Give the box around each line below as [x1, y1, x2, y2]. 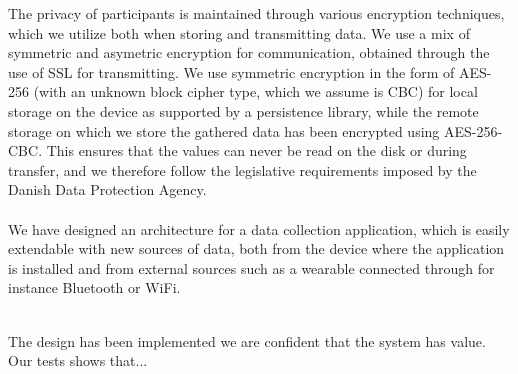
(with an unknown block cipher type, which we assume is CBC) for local [33, 81, 478, 102]
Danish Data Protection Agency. [8, 179, 207, 200]
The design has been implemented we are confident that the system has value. [8, 330, 486, 351]
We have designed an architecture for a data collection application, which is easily [8, 218, 510, 239]
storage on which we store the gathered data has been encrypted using [8, 120, 440, 141]
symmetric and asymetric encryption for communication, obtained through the [8, 42, 490, 63]
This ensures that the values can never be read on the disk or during [46, 140, 467, 161]
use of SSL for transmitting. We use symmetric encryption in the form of [8, 61, 455, 82]
